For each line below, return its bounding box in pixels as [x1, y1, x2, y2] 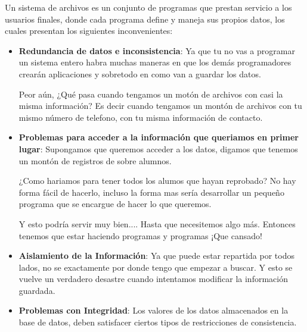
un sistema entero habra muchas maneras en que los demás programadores [18, 56, 292, 68]
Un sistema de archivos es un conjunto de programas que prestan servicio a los [5, 1, 292, 13]
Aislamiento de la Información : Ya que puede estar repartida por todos [18, 249, 294, 262]
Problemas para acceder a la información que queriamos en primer [18, 131, 299, 143]
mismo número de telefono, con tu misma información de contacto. [18, 111, 263, 123]
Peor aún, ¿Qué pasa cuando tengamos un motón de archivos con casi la [18, 87, 283, 100]
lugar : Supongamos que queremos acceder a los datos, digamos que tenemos [18, 142, 298, 155]
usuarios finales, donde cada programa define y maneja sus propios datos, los [5, 12, 285, 25]
